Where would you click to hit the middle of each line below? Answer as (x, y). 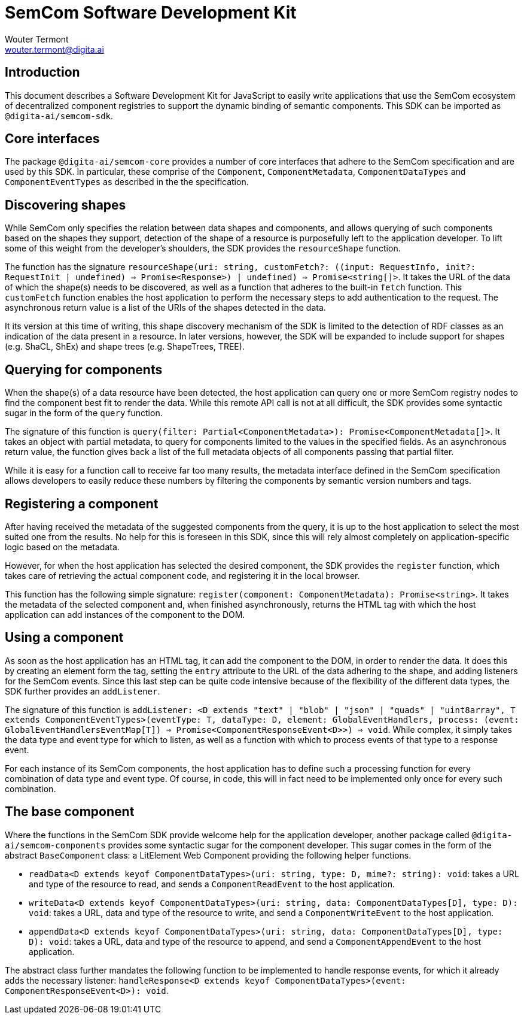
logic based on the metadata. (62, 547)
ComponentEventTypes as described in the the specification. (127, 182)
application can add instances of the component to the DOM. (125, 614)
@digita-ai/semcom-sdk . (59, 116)
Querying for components (84, 369)
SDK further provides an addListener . (83, 691)
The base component (70, 812)
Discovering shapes (65, 205)
